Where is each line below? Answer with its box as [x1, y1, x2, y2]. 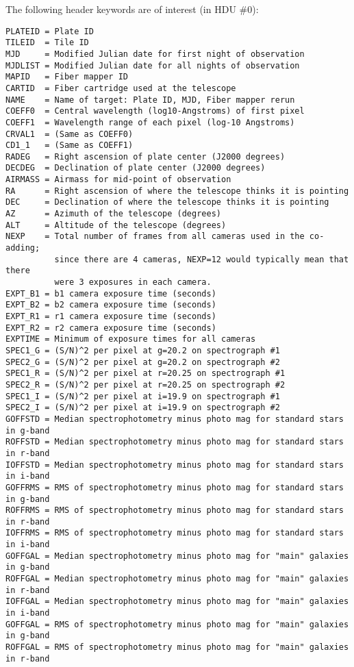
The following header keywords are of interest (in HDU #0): [5, 2, 259, 16]
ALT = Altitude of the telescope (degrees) [5, 220, 227, 230]
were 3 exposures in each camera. [54, 277, 212, 288]
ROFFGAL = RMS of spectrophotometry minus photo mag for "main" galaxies [5, 642, 349, 653]
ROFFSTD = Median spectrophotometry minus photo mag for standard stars [5, 437, 344, 447]
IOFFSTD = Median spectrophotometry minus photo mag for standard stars [5, 460, 344, 470]
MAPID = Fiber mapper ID [5, 72, 128, 82]
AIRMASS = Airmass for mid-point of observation [5, 175, 231, 185]
